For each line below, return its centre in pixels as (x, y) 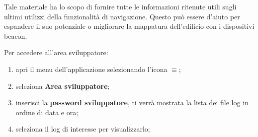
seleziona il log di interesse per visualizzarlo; (83, 129)
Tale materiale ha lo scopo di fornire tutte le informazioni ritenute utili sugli (120, 6)
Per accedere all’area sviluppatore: (56, 52)
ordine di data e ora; (47, 112)
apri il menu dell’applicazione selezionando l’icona (91, 69)
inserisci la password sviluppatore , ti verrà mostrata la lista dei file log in (132, 103)
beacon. (16, 35)
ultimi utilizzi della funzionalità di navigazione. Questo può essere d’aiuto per (122, 16)
